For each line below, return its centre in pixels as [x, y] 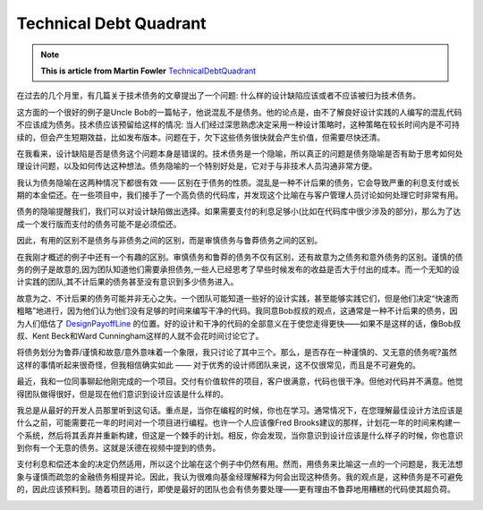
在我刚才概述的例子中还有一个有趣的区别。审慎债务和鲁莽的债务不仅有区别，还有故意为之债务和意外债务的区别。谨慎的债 [240, 257]
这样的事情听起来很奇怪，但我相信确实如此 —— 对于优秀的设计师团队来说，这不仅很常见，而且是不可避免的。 [218, 365]
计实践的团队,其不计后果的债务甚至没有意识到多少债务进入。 [127, 282]
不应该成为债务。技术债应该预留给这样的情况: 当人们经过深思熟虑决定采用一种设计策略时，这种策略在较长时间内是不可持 [238, 124]
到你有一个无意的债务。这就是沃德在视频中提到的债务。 [119, 448]
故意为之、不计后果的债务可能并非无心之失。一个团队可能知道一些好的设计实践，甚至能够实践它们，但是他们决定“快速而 [238, 298]
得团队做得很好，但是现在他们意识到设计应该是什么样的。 [122, 394]
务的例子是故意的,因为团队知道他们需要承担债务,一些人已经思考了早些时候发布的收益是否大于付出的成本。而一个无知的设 [238, 269]
